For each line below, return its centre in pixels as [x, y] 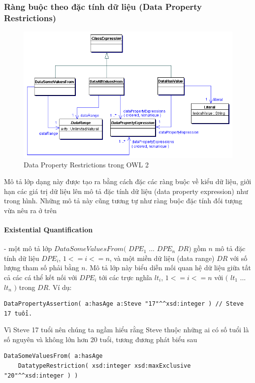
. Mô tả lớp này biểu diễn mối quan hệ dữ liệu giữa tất [168, 268]
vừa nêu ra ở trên [31, 210]
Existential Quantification [48, 229]
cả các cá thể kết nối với [41, 277]
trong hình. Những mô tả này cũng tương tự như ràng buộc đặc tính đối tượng [123, 201]
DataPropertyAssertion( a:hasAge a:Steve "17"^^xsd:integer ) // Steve [124, 304]
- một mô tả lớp [28, 248]
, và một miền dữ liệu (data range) [162, 258]
